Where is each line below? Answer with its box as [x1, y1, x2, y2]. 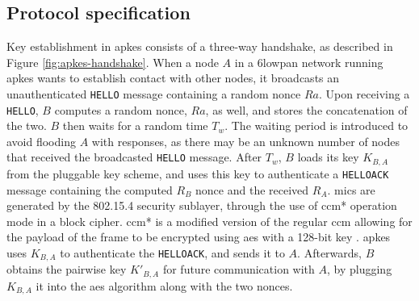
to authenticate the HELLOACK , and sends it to [60, 244, 285, 261]
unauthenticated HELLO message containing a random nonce [6, 85, 301, 102]
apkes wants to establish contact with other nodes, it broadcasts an [6, 69, 340, 86]
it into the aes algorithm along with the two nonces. [36, 277, 293, 294]
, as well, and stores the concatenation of [205, 101, 408, 118]
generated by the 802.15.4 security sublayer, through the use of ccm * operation [6, 197, 397, 214]
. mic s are [327, 181, 375, 198]
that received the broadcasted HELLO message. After [6, 148, 262, 165]
